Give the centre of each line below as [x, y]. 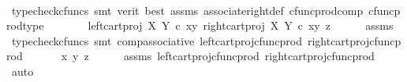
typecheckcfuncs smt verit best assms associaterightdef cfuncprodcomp [187, 10]
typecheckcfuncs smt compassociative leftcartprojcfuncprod [157, 40]
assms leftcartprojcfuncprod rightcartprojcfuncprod [249, 56]
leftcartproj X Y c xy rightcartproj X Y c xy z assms [241, 25]
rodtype [25, 25]
